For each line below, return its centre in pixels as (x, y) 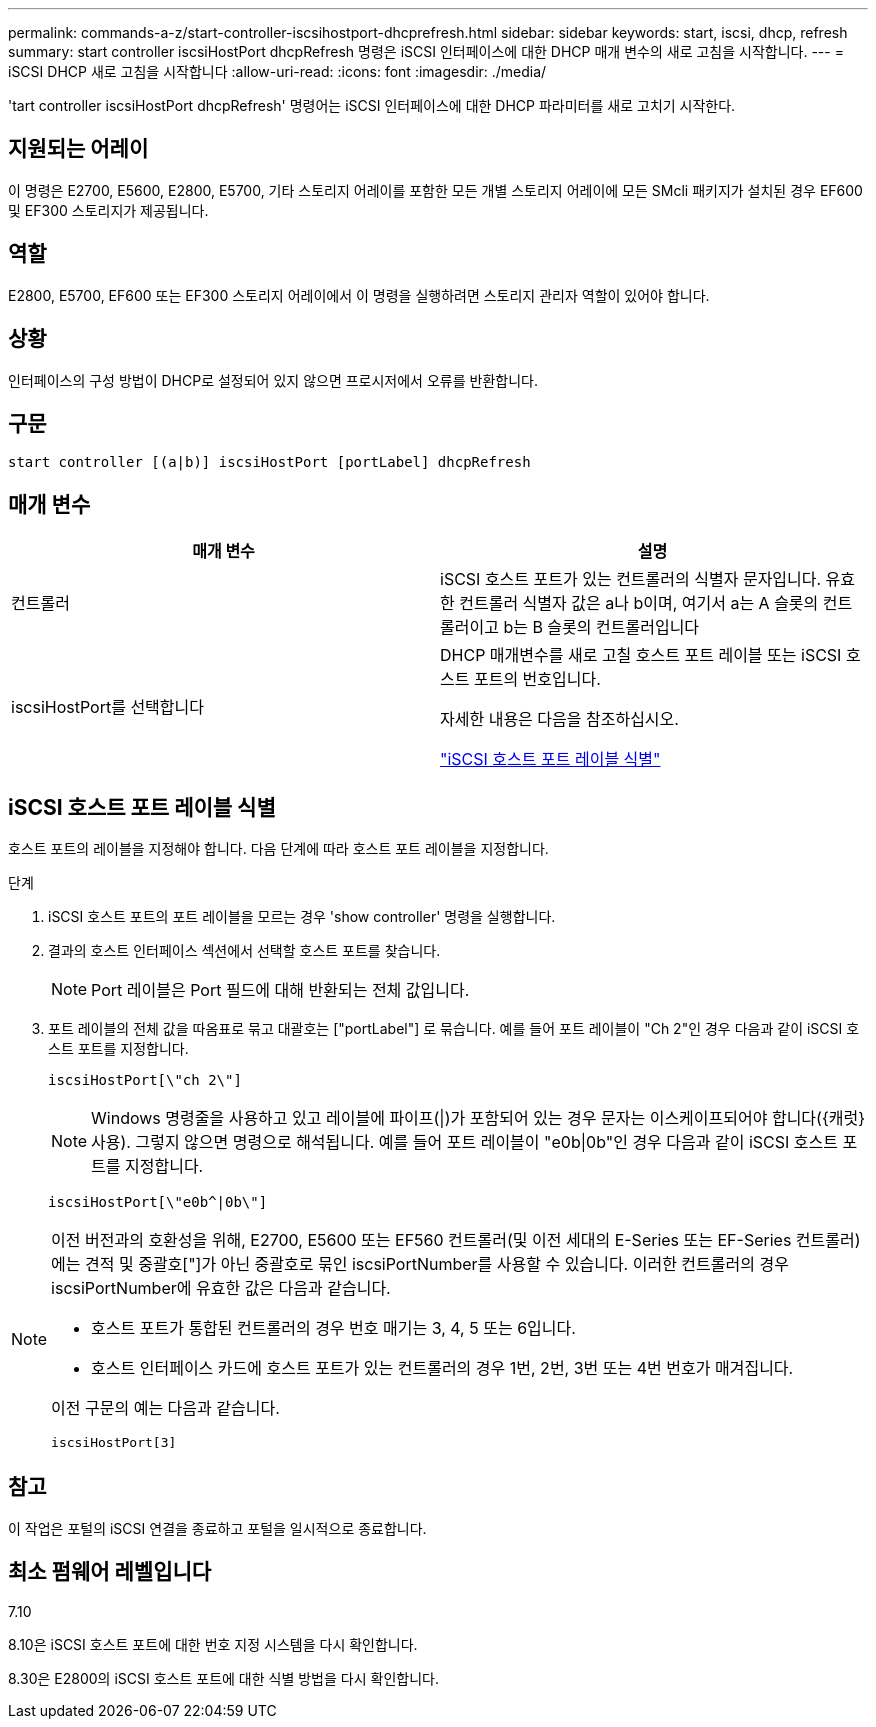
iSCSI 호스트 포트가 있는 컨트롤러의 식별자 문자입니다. (631, 579)
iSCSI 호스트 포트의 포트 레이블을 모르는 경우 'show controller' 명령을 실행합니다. (302, 917)
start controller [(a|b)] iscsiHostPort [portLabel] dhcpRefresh (269, 462)
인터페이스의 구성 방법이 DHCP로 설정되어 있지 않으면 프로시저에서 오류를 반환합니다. (273, 380)
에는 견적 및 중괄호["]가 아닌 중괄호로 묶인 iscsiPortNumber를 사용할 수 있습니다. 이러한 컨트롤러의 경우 (420, 1264)
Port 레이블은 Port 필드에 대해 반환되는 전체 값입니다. (280, 990)
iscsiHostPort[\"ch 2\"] (145, 1080)
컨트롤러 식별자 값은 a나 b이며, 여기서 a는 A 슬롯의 (639, 603)
